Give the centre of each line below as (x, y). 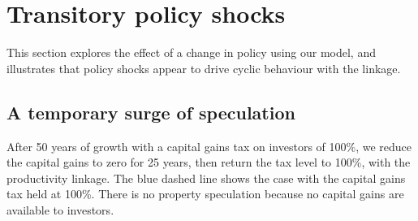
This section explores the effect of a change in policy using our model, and (191, 52)
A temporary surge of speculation (151, 112)
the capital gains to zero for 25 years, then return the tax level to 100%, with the (209, 162)
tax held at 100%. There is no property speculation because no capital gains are (205, 194)
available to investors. (60, 209)
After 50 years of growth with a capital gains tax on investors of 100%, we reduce (209, 146)
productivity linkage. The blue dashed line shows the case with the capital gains (206, 178)
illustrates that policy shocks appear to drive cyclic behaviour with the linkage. (204, 68)
